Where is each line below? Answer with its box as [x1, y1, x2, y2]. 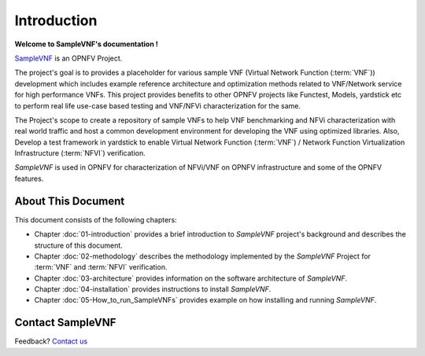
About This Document [14, 194, 125, 207]
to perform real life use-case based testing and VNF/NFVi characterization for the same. [14, 101, 301, 110]
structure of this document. [34, 240, 124, 250]
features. [14, 174, 44, 183]
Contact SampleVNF [14, 316, 116, 329]
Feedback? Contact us [14, 336, 88, 346]
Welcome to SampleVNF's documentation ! [14, 39, 159, 49]
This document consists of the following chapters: [14, 215, 177, 224]
